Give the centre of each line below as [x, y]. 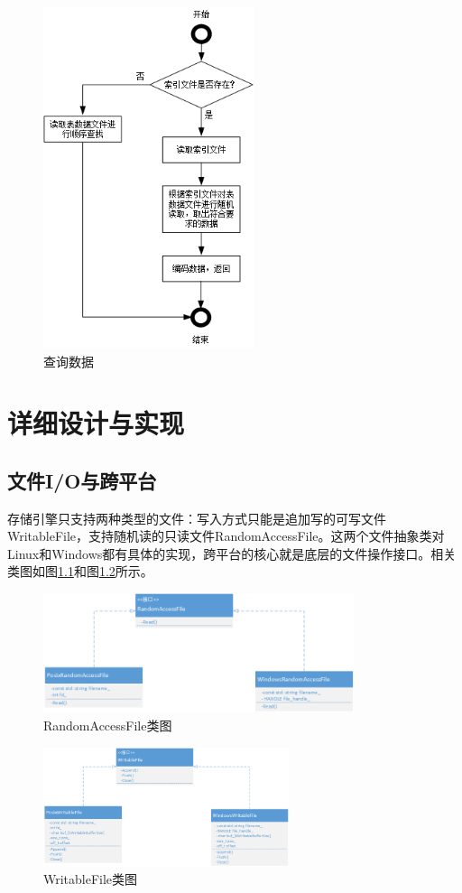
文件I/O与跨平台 [82, 480]
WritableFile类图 [91, 879]
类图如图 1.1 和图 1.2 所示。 [80, 571]
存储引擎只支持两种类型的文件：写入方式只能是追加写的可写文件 [197, 518]
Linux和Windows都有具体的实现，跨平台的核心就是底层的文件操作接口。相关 [232, 553]
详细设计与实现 [96, 423]
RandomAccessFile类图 [108, 725]
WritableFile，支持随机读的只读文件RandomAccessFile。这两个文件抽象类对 [226, 536]
